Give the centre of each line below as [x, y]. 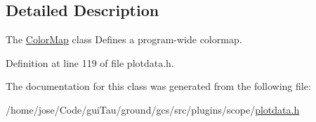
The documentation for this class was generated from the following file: [158, 86]
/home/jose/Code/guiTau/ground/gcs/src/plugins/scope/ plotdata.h [153, 109]
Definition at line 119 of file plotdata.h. [90, 62]
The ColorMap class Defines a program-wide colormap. [124, 39]
